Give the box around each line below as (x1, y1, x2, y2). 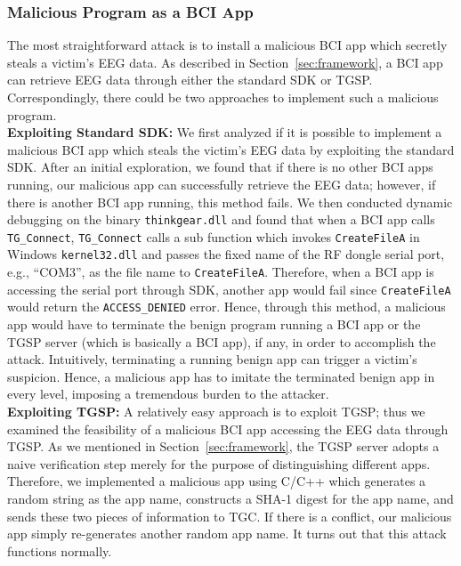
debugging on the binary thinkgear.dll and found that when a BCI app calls (7, 210, 435, 229)
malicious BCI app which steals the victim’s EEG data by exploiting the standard (7, 140, 455, 158)
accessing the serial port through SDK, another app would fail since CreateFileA (7, 279, 451, 298)
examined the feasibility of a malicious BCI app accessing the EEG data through (7, 419, 449, 438)
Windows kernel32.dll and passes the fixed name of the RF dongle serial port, (7, 245, 445, 263)
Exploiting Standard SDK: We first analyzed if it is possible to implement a (7, 123, 442, 141)
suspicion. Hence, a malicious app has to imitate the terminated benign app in (7, 367, 435, 385)
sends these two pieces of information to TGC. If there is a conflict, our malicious (7, 506, 452, 525)
